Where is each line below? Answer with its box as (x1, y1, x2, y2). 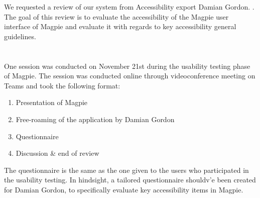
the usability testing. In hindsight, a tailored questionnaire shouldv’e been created (4, 174, 256, 185)
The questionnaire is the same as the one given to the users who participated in (4, 164, 249, 175)
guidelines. (4, 31, 36, 41)
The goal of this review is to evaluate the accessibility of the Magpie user (4, 11, 229, 22)
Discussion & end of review (16, 148, 99, 158)
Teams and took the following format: (4, 80, 120, 90)
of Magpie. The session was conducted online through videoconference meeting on (4, 70, 255, 81)
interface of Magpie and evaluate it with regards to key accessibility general (4, 21, 236, 32)
